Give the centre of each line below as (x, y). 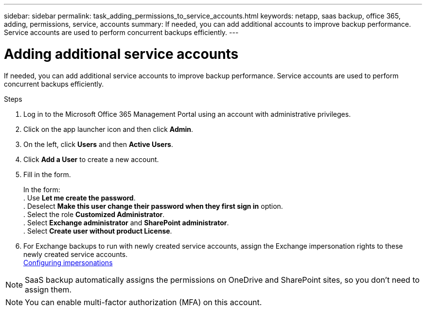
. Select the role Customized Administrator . (94, 214)
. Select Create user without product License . (98, 231)
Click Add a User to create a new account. (91, 159)
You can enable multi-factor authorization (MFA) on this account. (143, 302)
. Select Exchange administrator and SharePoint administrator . (126, 222)
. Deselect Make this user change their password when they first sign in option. (153, 206)
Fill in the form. (47, 174)
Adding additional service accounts (121, 54)
